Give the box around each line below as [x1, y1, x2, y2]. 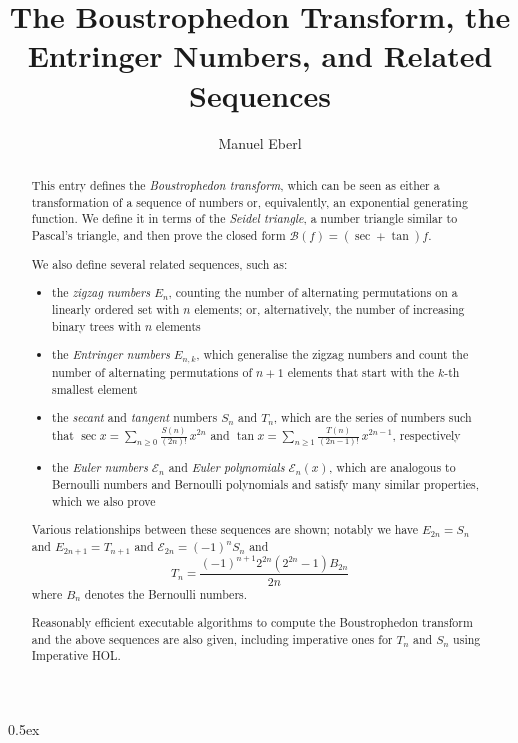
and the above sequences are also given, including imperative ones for [31, 630, 393, 647]
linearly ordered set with [52, 300, 180, 317]
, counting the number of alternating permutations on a [168, 284, 458, 301]
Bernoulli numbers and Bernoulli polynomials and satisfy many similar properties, [52, 475, 480, 492]
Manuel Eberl [218, 132, 302, 153]
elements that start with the [287, 364, 435, 381]
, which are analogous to [329, 459, 456, 476]
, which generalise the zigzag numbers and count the [196, 346, 469, 363]
